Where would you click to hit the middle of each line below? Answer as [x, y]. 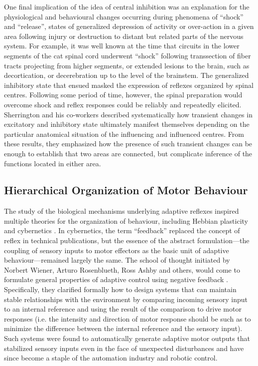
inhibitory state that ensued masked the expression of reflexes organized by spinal [129, 85]
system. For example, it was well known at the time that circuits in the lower [122, 46]
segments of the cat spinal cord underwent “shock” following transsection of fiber [128, 55]
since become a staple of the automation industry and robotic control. [111, 358]
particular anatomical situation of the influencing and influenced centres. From [124, 134]
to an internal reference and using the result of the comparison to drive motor [123, 309]
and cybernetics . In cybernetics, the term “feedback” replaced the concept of [122, 230]
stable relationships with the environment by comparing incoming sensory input [126, 299]
